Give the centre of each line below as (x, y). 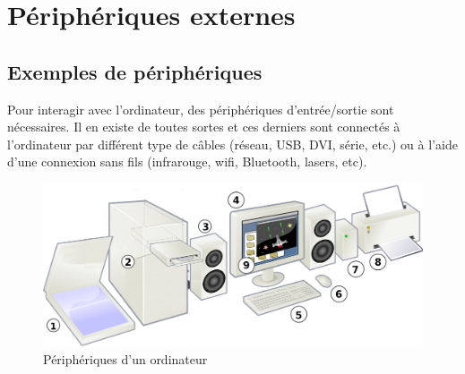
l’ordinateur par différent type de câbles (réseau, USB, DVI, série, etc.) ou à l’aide (232, 144)
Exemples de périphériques (135, 71)
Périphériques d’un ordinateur (125, 359)
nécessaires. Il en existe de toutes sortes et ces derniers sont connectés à (204, 127)
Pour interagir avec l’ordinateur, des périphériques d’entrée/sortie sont (201, 109)
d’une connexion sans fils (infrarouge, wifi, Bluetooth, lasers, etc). (187, 161)
